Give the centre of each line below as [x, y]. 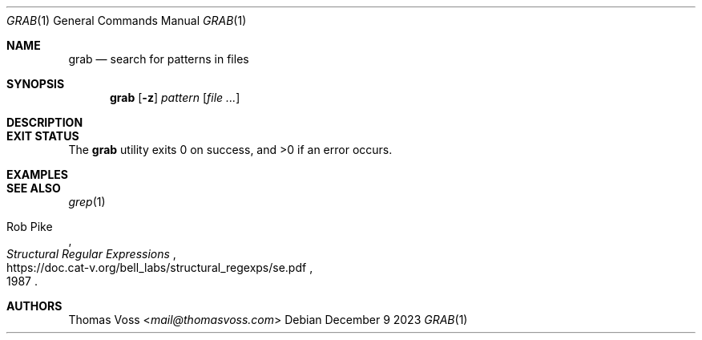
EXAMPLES [37, 174]
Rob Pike [30, 227]
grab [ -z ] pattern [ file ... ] [175, 97]
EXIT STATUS [43, 136]
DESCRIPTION [45, 122]
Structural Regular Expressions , [91, 254]
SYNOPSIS [36, 84]
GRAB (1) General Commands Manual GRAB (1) [127, 20]
